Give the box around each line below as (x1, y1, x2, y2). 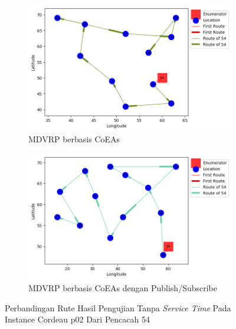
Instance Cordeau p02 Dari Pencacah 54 (5, 313, 150, 325)
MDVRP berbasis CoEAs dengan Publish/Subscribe (28, 282, 217, 294)
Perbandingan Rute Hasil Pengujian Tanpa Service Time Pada (5, 301, 231, 314)
